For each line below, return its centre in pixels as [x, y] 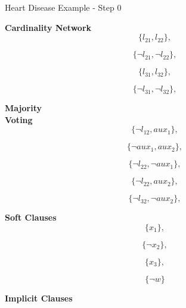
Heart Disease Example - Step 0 [63, 7]
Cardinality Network [48, 27]
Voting [19, 119]
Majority [23, 108]
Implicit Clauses [39, 298]
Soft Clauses [31, 217]
